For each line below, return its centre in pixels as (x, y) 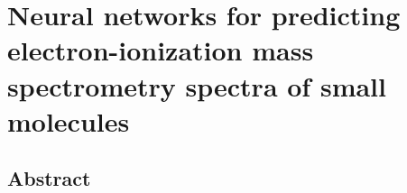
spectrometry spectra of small (197, 85)
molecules (69, 120)
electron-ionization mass (161, 50)
